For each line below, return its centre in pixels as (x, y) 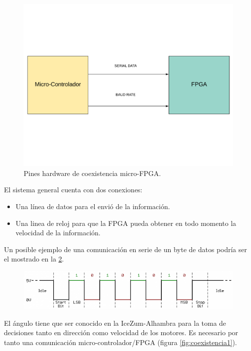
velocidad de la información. (58, 233)
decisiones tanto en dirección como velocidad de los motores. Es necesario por (121, 332)
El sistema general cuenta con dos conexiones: (73, 190)
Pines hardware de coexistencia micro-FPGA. (92, 173)
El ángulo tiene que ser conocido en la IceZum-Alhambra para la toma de (115, 323)
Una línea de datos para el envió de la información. (93, 206)
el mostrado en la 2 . (34, 259)
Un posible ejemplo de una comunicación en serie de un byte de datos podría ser (125, 249)
